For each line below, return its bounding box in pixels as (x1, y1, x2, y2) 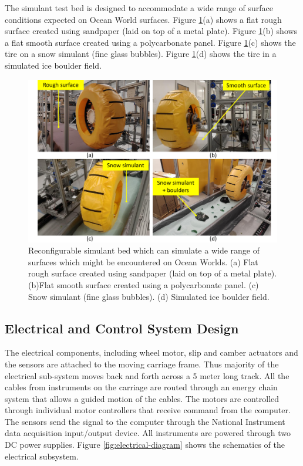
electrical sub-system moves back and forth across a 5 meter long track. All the (5, 369, 289, 381)
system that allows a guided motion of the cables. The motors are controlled (5, 392, 280, 404)
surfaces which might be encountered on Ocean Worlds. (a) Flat (28, 255, 258, 268)
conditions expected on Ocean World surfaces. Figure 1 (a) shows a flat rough (5, 13, 282, 25)
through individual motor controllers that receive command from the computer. (5, 404, 291, 416)
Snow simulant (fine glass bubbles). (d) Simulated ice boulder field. (28, 290, 270, 302)
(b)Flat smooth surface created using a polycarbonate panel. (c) (28, 278, 259, 291)
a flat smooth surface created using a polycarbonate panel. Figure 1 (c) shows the (5, 36, 296, 48)
